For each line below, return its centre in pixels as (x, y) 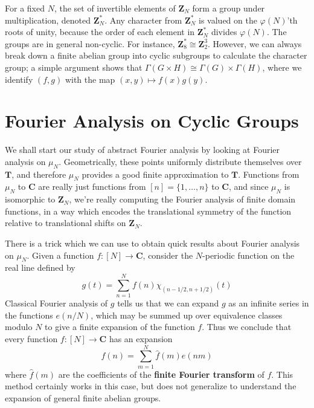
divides (224, 32)
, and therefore (39, 174)
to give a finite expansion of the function (120, 327)
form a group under (229, 8)
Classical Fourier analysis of (56, 303)
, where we (282, 67)
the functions (29, 315)
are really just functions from (92, 186)
